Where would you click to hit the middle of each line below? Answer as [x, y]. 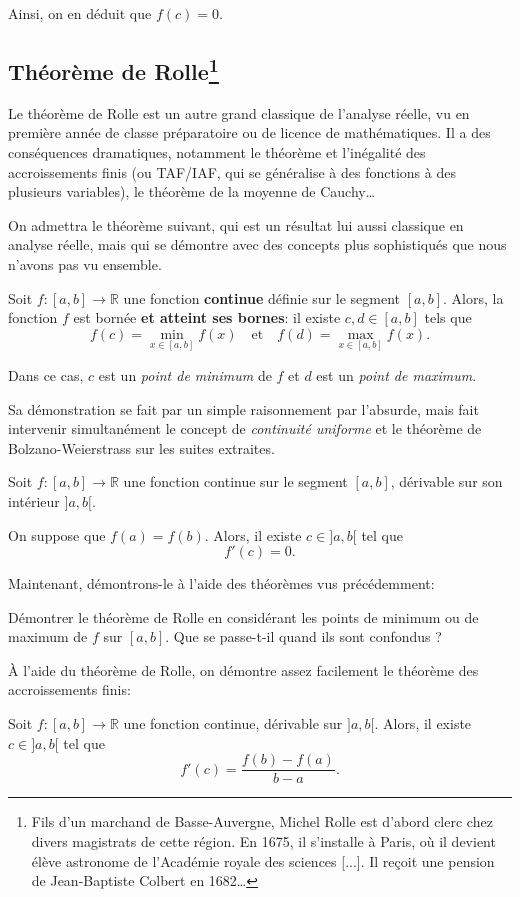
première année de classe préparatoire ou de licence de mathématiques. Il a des [249, 132]
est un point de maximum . [396, 374]
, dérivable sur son [446, 481]
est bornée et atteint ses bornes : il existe [207, 317]
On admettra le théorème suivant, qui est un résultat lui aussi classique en [236, 224]
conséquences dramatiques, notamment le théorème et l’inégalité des [217, 151]
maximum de [48, 636]
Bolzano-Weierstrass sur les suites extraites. [141, 447]
